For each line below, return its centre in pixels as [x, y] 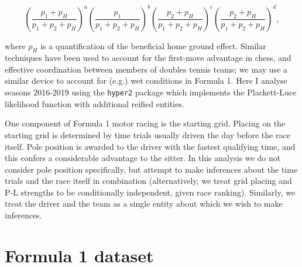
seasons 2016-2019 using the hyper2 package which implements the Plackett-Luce [151, 92]
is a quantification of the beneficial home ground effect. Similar [153, 45]
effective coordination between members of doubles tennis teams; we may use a [146, 69]
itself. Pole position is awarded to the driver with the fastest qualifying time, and [150, 146]
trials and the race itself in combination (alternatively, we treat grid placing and [148, 181]
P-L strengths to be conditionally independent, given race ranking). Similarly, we [150, 192]
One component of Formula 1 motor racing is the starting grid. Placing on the [145, 123]
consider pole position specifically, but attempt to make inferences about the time [151, 169]
